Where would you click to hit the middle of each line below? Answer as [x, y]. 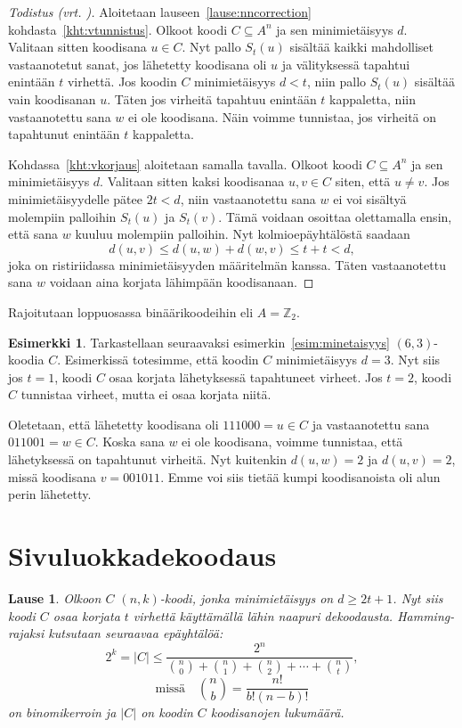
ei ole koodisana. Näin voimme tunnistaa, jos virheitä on [283, 116]
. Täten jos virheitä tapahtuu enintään [212, 98]
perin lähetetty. [50, 494]
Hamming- [426, 615]
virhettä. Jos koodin [122, 82]
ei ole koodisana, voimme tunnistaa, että [292, 442]
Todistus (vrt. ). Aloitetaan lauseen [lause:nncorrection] [160, 12]
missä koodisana [53, 476]
